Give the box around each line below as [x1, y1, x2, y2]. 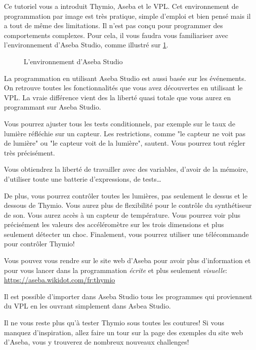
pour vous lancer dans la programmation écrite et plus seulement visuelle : [4, 265, 227, 275]
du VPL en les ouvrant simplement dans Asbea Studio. [4, 301, 171, 311]
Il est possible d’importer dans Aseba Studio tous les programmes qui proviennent [4, 291, 253, 301]
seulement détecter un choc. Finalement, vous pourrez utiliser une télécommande [4, 229, 249, 239]
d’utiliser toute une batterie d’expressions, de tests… [4, 173, 162, 184]
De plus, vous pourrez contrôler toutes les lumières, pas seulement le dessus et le [4, 190, 248, 200]
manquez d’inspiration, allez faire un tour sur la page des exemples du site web [4, 327, 243, 337]
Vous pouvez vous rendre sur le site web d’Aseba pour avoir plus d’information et [4, 255, 251, 266]
